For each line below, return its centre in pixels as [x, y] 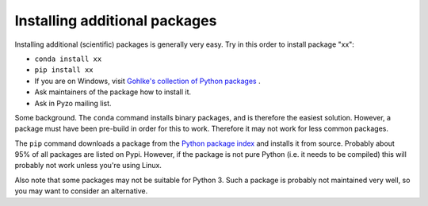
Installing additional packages [116, 21]
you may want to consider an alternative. [81, 191]
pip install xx [64, 70]
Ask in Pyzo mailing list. [73, 103]
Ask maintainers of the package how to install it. [113, 92]
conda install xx [68, 59]
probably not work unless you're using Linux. [88, 166]
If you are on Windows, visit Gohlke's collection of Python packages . [147, 81]
